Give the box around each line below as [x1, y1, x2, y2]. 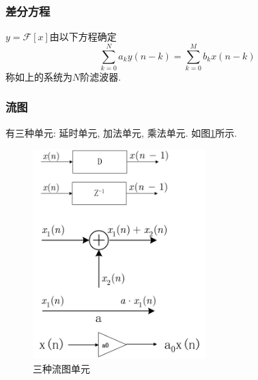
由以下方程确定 [49, 29, 117, 44]
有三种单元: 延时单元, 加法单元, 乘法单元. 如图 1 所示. [5, 125, 238, 139]
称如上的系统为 [5, 69, 72, 83]
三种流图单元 [33, 361, 90, 375]
